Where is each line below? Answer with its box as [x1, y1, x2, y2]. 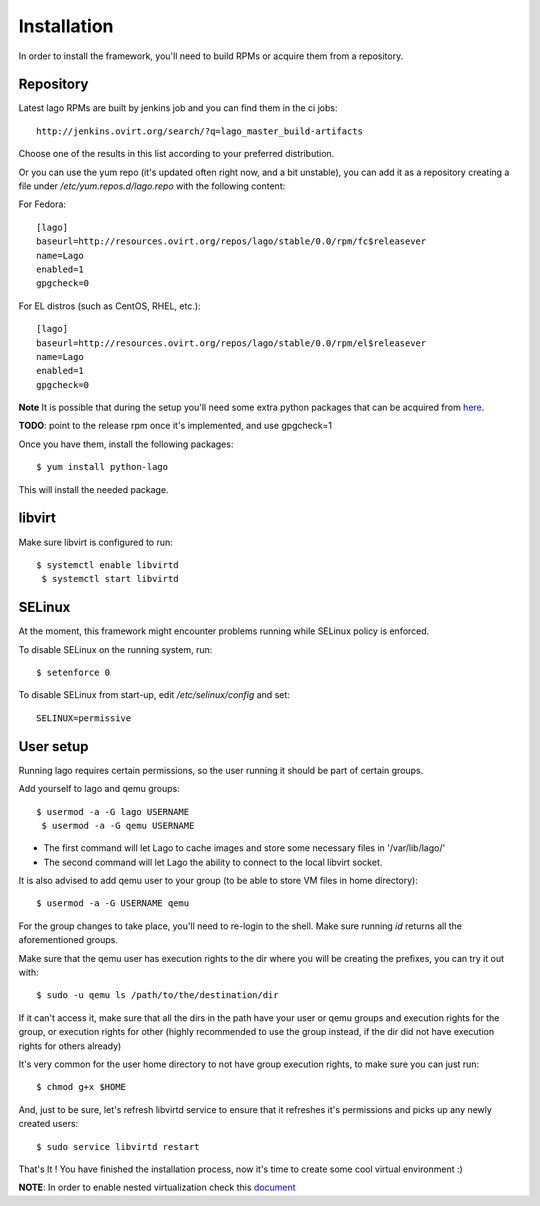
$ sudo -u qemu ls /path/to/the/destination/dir [36, 990, 279, 1001]
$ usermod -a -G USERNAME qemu [36, 898, 190, 909]
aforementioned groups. [18, 934, 119, 946]
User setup [18, 738, 89, 755]
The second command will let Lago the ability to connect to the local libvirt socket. [43, 856, 383, 868]
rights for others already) [18, 1040, 122, 1052]
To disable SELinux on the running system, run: [18, 643, 213, 655]
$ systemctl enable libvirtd [36, 559, 179, 570]
